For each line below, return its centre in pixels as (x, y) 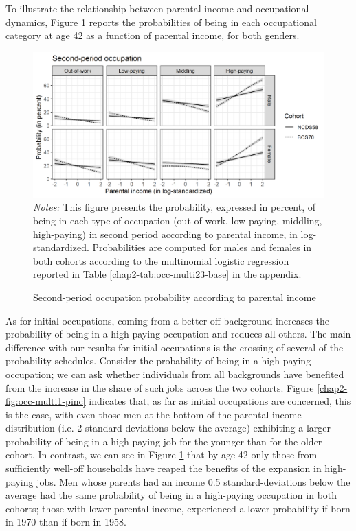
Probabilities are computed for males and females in (202, 247)
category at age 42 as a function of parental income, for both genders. (153, 35)
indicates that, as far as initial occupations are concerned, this (220, 401)
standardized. (61, 247)
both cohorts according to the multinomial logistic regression (161, 260)
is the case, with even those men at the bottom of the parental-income (154, 414)
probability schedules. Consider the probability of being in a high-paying (158, 361)
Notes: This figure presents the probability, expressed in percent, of (175, 207)
